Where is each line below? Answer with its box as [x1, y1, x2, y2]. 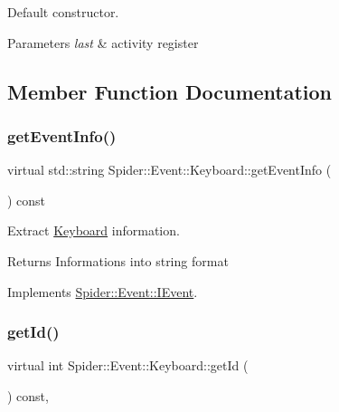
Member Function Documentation [7, 77, 333, 105]
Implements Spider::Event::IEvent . [7, 282, 198, 301]
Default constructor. [7, 3, 119, 21]
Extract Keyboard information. [7, 221, 180, 240]
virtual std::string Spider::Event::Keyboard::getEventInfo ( [7, 160, 332, 179]
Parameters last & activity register [7, 33, 199, 52]
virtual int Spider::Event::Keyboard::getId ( [7, 356, 249, 375]
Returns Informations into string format [7, 251, 229, 270]
